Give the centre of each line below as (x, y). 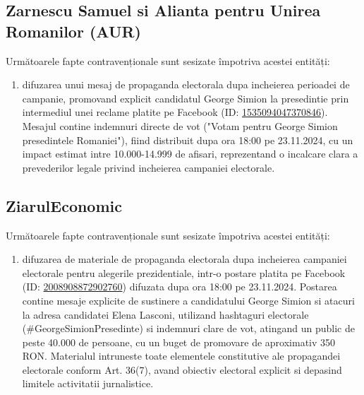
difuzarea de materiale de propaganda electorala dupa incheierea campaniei (184, 259)
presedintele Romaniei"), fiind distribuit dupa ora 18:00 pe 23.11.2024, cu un (188, 140)
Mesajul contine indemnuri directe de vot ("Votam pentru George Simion (180, 125)
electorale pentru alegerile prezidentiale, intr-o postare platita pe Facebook (184, 272)
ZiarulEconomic (64, 205)
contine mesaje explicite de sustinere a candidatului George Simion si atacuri (188, 300)
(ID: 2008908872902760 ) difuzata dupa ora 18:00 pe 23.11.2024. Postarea (180, 287)
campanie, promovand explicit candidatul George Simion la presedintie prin (186, 98)
